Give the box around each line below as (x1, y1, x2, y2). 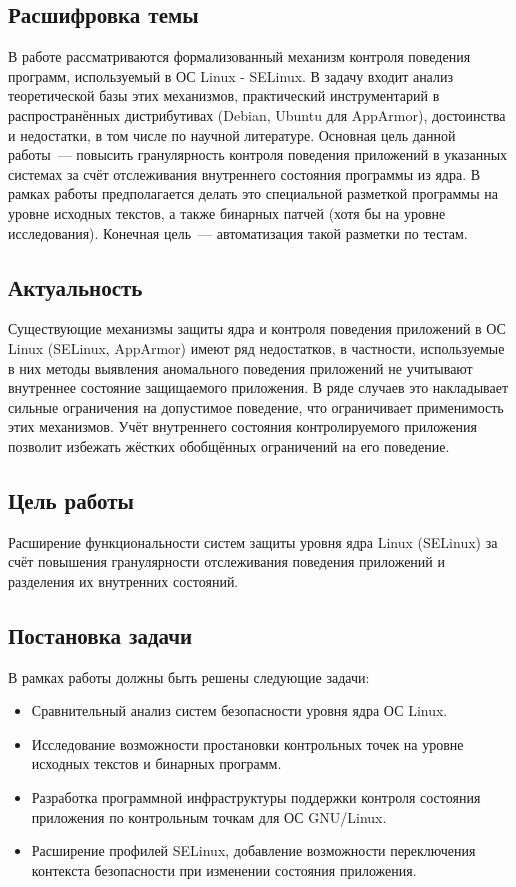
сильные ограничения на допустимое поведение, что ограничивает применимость (8, 396, 504, 417)
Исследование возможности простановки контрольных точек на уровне (31, 733, 464, 754)
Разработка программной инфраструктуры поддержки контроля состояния (31, 787, 481, 808)
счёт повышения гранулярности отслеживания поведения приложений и (8, 551, 445, 572)
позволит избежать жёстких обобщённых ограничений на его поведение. (8, 435, 450, 456)
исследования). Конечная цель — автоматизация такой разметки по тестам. (8, 222, 468, 243)
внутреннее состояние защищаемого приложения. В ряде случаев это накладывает (8, 377, 509, 398)
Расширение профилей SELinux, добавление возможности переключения (31, 840, 476, 861)
